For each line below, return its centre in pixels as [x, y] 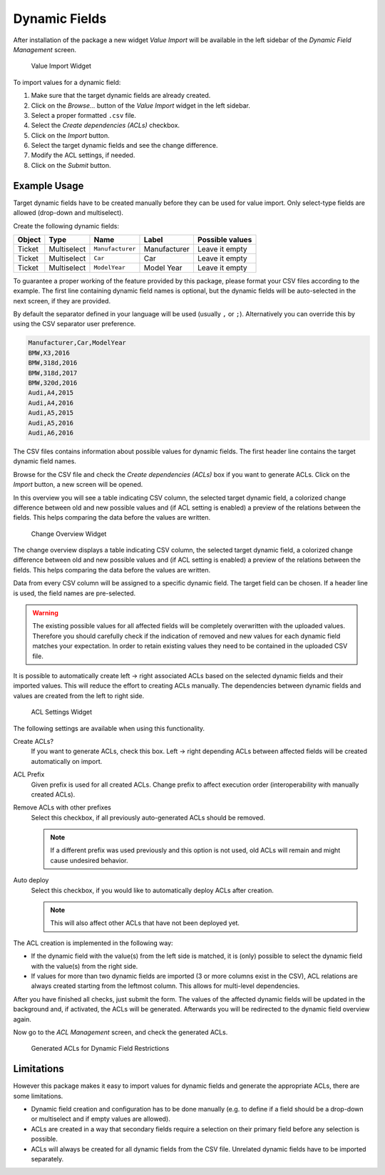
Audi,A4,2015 [51, 393]
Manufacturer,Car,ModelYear [77, 343]
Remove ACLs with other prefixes [62, 807]
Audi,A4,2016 [51, 403]
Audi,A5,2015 [51, 413]
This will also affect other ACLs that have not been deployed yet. [145, 923]
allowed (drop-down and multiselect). [68, 213]
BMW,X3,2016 [49, 353]
